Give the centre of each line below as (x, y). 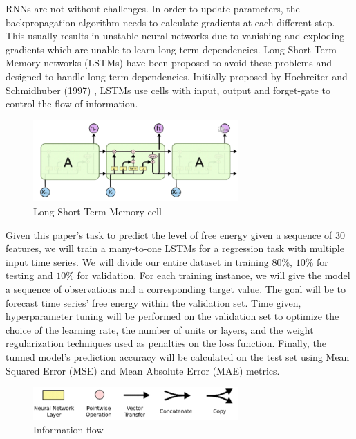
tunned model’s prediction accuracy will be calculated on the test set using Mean (178, 356)
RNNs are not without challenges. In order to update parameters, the (153, 8)
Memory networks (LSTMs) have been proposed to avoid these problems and (169, 63)
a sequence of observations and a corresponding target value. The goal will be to (176, 289)
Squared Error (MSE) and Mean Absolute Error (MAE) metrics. (143, 370)
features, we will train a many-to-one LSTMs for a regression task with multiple (175, 248)
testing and (29, 275)
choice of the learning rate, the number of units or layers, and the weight (160, 329)
